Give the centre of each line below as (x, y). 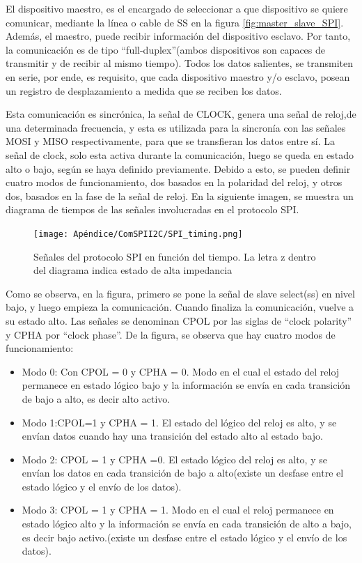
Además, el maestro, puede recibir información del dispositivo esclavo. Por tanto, (178, 36)
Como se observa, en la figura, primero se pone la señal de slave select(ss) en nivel (180, 293)
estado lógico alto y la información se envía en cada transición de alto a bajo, (187, 524)
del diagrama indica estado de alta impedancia (133, 270)
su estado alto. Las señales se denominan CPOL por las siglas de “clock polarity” (179, 320)
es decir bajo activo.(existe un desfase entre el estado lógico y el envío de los (184, 537)
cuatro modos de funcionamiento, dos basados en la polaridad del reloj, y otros (174, 182)
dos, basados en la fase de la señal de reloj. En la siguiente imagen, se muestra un (180, 195)
